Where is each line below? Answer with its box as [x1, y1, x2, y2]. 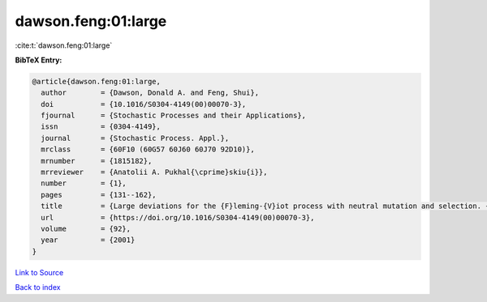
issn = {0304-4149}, [41, 122, 162, 131]
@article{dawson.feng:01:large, [32, 77, 162, 86]
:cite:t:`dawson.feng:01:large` [15, 40, 113, 50]
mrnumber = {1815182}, [41, 156, 153, 165]
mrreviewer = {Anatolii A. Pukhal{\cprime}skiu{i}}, [41, 168, 268, 177]
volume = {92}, [41, 224, 131, 233]
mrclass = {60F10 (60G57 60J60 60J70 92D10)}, [41, 145, 255, 154]
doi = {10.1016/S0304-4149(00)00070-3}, [41, 100, 247, 108]
